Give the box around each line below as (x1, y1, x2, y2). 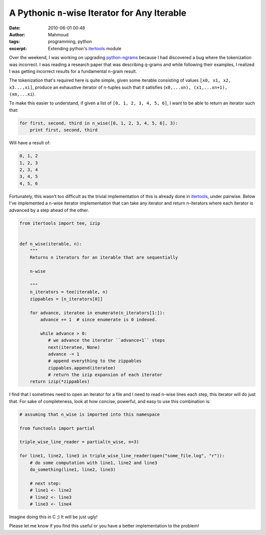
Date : (9, 25, 21, 31)
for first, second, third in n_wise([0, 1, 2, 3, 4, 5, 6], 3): (19, 120, 178, 126)
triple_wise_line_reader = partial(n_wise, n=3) (19, 439, 139, 445)
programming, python (48, 38, 92, 44)
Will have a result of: (9, 140, 51, 146)
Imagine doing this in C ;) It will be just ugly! (9, 514, 98, 520)
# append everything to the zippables (48, 358, 142, 364)
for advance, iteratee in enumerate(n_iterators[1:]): (30, 310, 165, 315)
